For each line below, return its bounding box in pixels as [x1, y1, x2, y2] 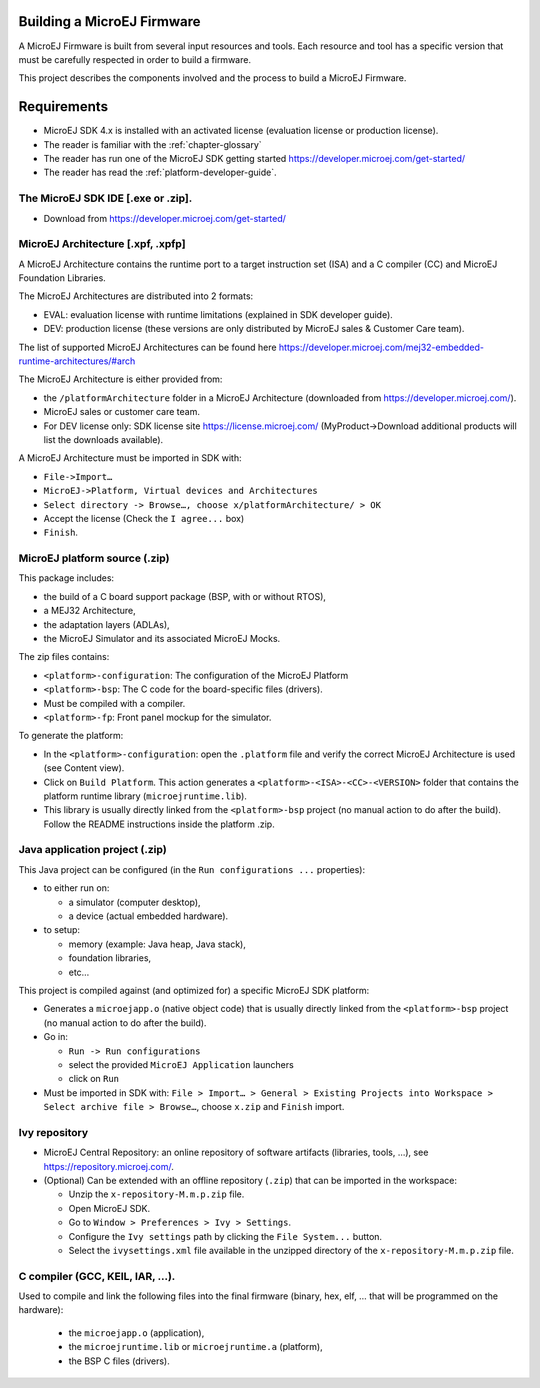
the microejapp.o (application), [68, 1326, 205, 1339]
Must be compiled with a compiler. [43, 697, 186, 709]
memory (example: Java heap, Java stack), [68, 938, 247, 950]
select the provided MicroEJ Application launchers [68, 1058, 294, 1070]
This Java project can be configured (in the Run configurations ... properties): [18, 863, 365, 875]
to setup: [43, 924, 80, 936]
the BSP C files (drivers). [68, 1355, 170, 1367]
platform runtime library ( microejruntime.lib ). [43, 790, 247, 802]
